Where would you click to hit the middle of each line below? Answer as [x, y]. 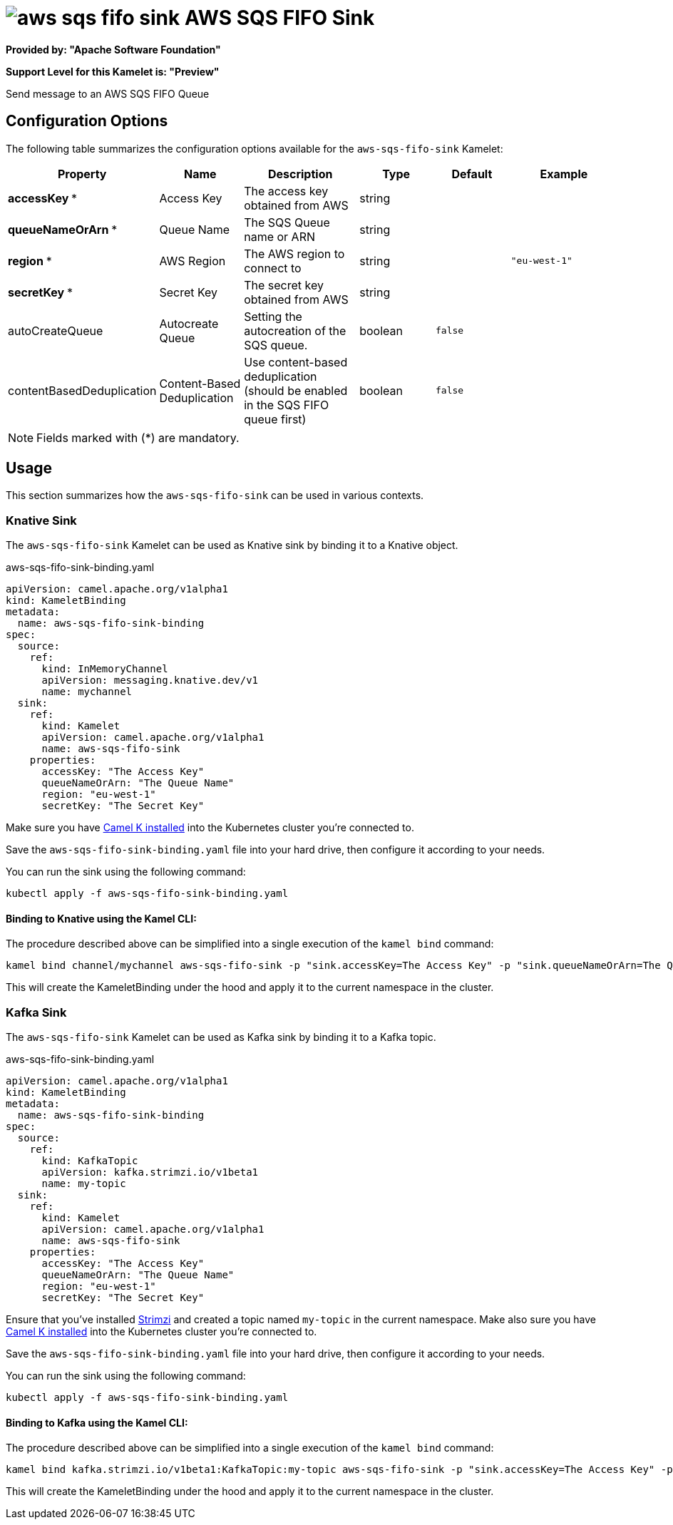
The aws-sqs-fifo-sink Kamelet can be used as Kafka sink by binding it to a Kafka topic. [221, 1037]
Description [300, 174]
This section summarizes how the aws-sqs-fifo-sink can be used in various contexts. [215, 496]
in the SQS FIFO [287, 405]
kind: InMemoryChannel [105, 669]
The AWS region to [294, 253]
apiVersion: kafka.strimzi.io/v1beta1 [150, 1172]
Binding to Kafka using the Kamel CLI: [97, 1422]
